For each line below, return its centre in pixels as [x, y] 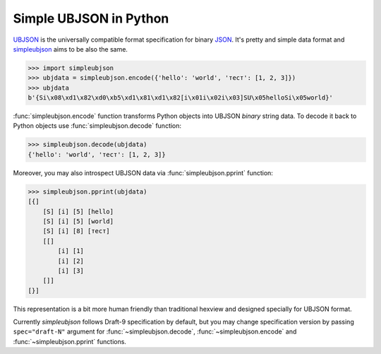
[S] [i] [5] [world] [78, 221]
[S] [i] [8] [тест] [77, 231]
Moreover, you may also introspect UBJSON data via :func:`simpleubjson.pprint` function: [143, 172]
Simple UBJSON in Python [91, 18]
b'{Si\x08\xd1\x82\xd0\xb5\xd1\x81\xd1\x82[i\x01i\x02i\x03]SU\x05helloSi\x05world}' [180, 98]
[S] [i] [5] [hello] [78, 211]
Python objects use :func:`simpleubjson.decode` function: [97, 126]
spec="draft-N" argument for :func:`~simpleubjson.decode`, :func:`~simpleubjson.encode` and [155, 331]
